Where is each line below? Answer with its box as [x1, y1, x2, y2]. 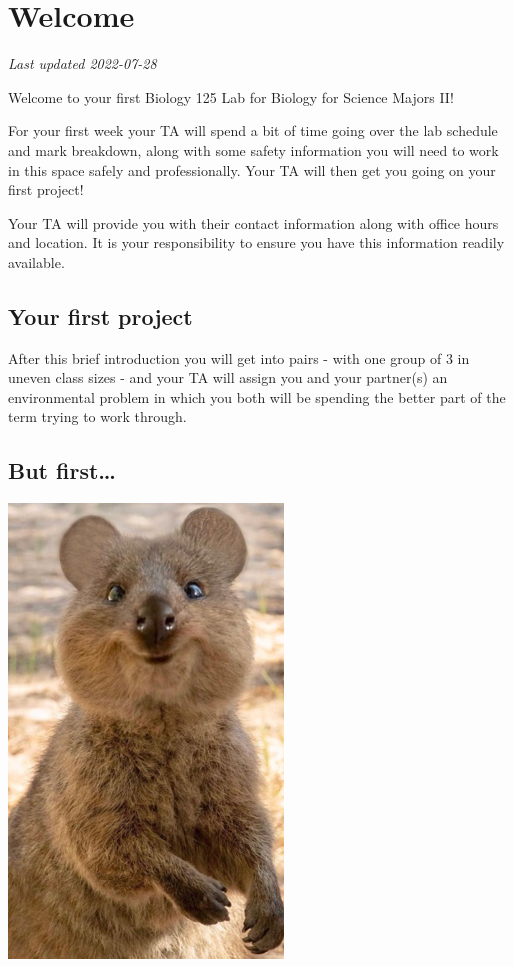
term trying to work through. [8, 406, 187, 427]
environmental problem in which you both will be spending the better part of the [8, 386, 506, 407]
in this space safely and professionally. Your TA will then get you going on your [8, 159, 496, 180]
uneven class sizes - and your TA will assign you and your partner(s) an [8, 367, 448, 388]
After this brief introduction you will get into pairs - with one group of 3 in [8, 347, 470, 368]
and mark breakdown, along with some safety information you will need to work [8, 139, 499, 160]
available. [8, 251, 65, 272]
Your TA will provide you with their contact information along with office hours [8, 212, 499, 233]
